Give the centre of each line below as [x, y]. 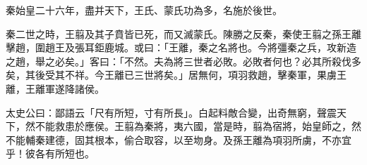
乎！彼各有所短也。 [50, 153]
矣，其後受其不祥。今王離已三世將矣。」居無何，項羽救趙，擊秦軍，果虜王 [176, 75]
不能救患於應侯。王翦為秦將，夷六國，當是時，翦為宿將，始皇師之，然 [198, 126]
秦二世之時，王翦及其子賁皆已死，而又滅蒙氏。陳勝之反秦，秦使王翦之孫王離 [183, 33]
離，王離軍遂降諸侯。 [55, 88]
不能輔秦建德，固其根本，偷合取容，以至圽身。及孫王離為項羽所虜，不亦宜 [179, 139]
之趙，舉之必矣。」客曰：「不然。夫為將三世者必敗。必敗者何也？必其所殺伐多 [183, 61]
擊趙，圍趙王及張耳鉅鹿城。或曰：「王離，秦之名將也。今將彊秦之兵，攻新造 [181, 47]
